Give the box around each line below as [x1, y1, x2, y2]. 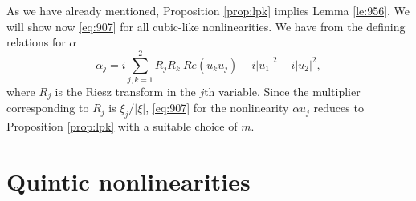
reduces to [313, 99, 364, 116]
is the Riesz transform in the [55, 82, 196, 99]
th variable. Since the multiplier [204, 82, 361, 99]
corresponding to [6, 99, 89, 116]
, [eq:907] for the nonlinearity [145, 99, 289, 116]
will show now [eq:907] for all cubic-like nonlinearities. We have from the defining [6, 18, 406, 34]
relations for [6, 34, 66, 50]
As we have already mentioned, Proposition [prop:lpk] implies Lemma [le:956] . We [6, 2, 410, 18]
